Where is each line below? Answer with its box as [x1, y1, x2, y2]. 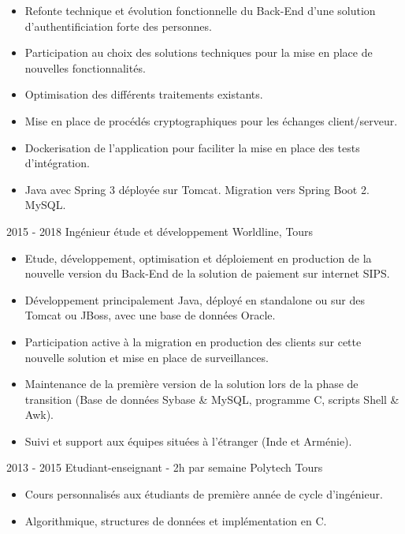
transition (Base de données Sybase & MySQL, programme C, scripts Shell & [24, 390, 399, 407]
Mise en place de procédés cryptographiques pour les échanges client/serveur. [24, 112, 398, 129]
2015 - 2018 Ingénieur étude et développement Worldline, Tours [6, 222, 314, 239]
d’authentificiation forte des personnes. [24, 17, 212, 34]
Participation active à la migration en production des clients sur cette [24, 333, 362, 349]
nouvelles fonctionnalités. [24, 59, 146, 76]
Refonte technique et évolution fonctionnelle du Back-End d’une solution [24, 2, 376, 18]
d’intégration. [24, 155, 90, 171]
